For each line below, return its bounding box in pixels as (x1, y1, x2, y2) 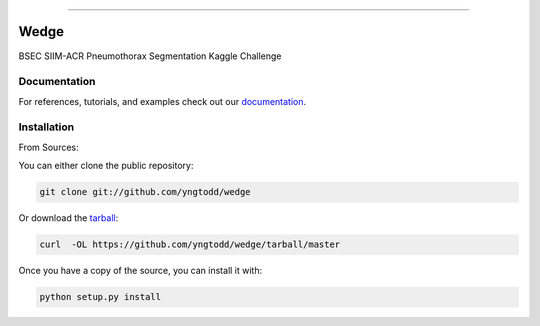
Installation (18, 120, 75, 134)
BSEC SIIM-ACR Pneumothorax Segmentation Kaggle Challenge (18, 50, 282, 62)
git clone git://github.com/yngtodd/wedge (39, 186, 251, 198)
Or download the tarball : (18, 212, 119, 224)
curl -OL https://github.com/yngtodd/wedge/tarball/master (39, 239, 341, 250)
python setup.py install (39, 291, 162, 303)
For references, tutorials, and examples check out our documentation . (18, 95, 307, 107)
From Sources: (18, 141, 79, 153)
